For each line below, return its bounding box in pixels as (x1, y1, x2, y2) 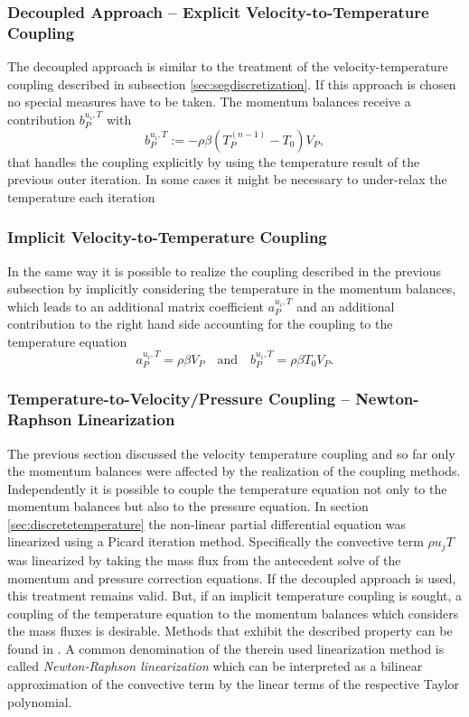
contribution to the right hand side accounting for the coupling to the (7, 314, 393, 333)
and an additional (296, 296, 395, 315)
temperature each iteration (7, 187, 155, 206)
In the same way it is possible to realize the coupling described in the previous (7, 261, 442, 280)
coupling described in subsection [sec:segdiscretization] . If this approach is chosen (7, 74, 456, 93)
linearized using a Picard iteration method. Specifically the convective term (7, 532, 424, 551)
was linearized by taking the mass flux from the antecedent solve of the (7, 550, 401, 569)
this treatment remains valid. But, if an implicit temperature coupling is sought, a (7, 586, 463, 605)
